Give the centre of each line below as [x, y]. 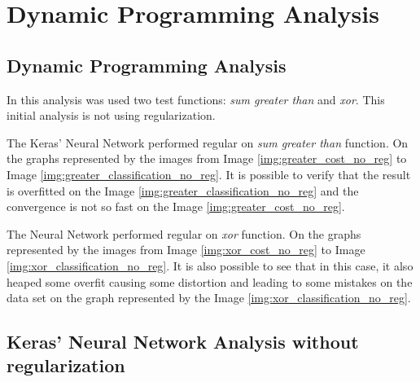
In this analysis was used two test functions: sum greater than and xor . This [196, 99]
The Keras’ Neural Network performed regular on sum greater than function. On [208, 142]
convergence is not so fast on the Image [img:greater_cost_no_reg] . [176, 206]
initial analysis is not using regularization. [111, 115]
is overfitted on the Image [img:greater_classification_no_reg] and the [183, 190]
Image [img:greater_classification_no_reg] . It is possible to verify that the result [209, 174]
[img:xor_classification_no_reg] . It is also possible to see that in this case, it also [210, 265]
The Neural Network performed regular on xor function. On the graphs [184, 233]
